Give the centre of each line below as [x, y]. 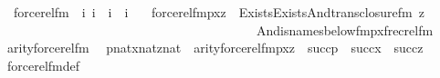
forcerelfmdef [43, 65]
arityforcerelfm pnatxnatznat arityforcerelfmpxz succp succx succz [215, 48]
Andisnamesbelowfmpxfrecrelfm [345, 29]
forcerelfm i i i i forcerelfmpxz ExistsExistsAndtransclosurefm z [219, 12]
